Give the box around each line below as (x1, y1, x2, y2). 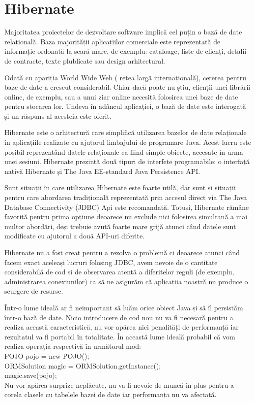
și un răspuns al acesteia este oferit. (4, 110, 112, 121)
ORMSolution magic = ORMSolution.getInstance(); (4, 360, 161, 370)
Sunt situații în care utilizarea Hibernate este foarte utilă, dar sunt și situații (4, 182, 236, 193)
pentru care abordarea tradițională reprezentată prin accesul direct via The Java (4, 192, 247, 202)
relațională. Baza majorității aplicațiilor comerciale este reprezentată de (4, 36, 221, 46)
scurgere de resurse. (4, 286, 63, 296)
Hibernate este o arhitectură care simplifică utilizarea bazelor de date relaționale (4, 127, 247, 137)
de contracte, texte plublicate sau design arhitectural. (4, 55, 165, 66)
